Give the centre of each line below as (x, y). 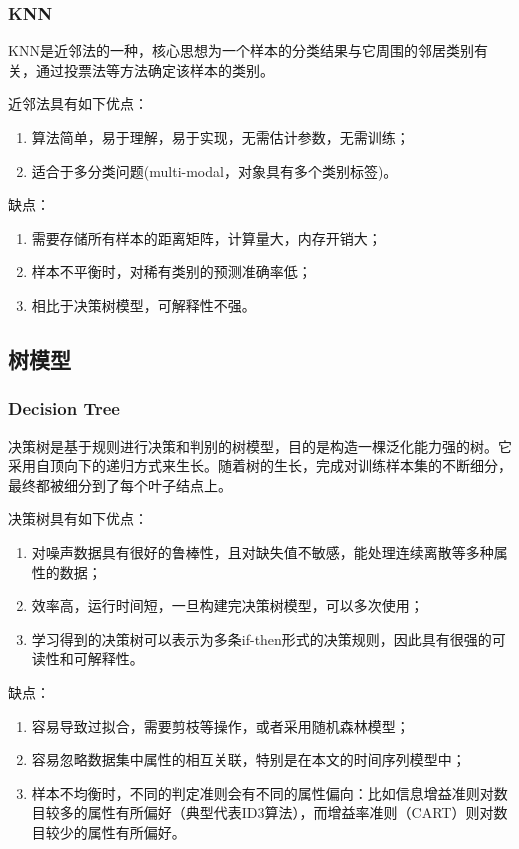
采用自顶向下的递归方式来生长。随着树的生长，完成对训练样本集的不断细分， (260, 465)
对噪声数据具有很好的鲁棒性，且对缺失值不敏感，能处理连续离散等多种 (262, 551)
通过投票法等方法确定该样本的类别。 (154, 69)
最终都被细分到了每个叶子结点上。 (120, 484)
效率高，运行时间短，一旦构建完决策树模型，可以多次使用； (227, 605)
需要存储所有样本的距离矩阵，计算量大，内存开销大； (206, 237)
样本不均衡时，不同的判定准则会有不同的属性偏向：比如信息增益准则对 (262, 792)
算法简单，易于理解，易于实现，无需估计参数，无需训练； (220, 137)
